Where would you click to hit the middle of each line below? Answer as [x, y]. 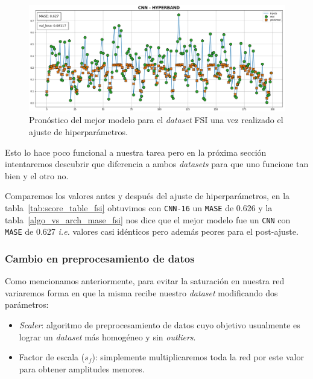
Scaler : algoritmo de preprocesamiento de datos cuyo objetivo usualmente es [160, 324]
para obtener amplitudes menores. [82, 368]
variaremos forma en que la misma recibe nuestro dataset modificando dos [141, 292]
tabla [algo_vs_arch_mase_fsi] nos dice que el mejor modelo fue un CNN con [148, 219]
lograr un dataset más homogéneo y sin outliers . [107, 336]
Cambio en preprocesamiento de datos [100, 258]
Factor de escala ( [52, 357]
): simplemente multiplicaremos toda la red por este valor [198, 357]
